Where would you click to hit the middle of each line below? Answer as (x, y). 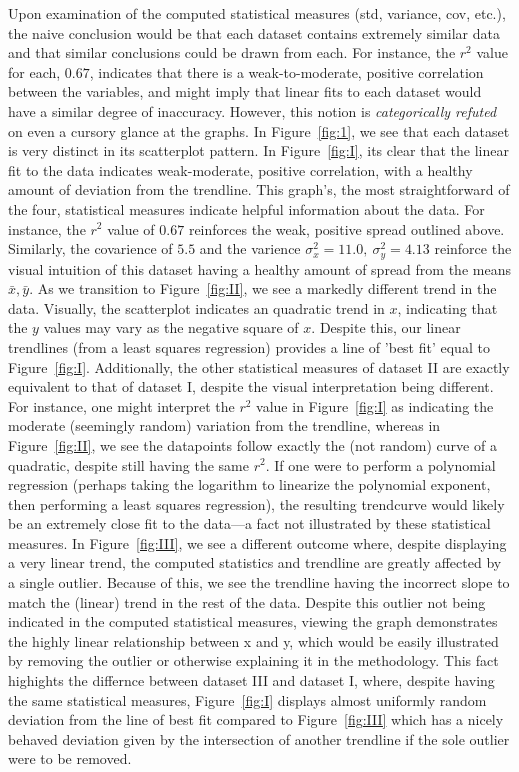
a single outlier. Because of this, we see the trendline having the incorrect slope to (259, 582)
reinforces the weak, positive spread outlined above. (346, 228)
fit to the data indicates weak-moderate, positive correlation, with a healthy (240, 169)
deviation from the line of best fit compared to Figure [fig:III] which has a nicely (256, 719)
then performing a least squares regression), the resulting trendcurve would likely (256, 503)
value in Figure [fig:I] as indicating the (375, 405)
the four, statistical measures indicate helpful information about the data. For (246, 208)
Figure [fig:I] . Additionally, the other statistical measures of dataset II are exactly (259, 366)
